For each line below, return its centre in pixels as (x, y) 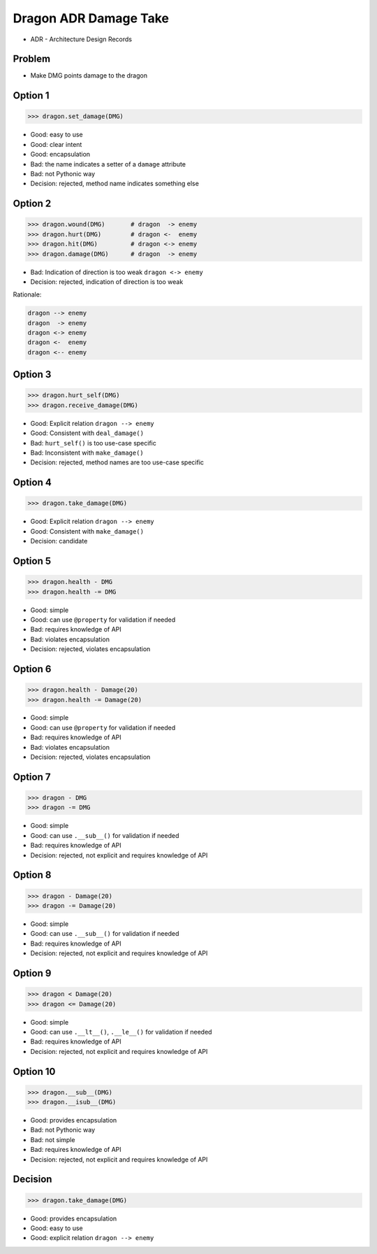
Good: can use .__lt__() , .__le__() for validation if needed (121, 1032)
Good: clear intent (56, 144)
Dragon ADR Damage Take (91, 18)
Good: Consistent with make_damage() (87, 531)
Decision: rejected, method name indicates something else (114, 184)
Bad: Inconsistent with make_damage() (87, 453)
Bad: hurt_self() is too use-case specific (93, 443)
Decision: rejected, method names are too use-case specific (117, 462)
